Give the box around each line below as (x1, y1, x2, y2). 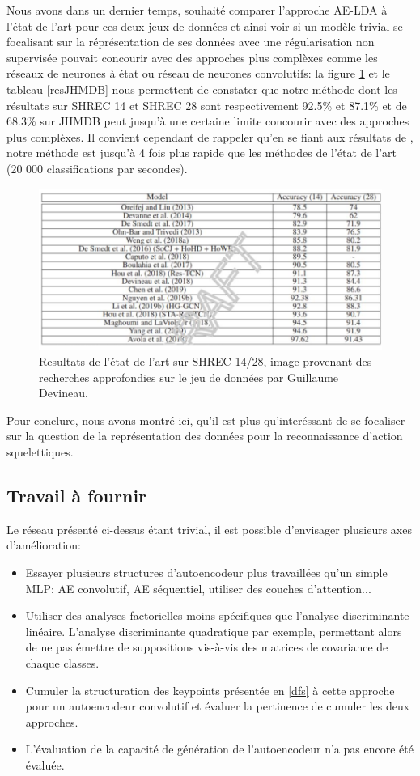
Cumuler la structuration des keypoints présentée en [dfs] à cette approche (25, 681, 395, 698)
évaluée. (25, 756, 65, 773)
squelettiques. (6, 443, 74, 460)
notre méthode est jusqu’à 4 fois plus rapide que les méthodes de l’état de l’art (6, 144, 397, 161)
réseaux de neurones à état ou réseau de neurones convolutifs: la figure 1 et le (6, 65, 390, 82)
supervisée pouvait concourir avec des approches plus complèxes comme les (6, 49, 378, 66)
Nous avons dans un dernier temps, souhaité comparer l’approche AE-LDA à (6, 2, 388, 18)
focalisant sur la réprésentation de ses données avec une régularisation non (6, 33, 375, 50)
